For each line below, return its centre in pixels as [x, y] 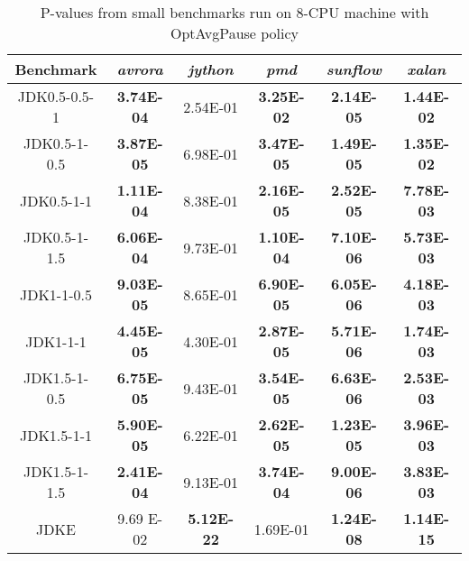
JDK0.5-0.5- [56, 96]
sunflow [354, 69]
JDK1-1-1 [56, 341]
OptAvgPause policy [234, 33]
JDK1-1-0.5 [55, 294]
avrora [140, 69]
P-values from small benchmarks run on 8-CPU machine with [234, 12]
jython [211, 69]
